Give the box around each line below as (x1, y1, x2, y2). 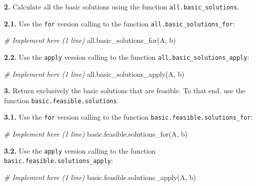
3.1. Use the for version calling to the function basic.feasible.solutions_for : (4, 112, 253, 122)
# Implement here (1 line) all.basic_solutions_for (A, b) (4, 35, 176, 45)
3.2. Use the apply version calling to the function (4, 145, 156, 156)
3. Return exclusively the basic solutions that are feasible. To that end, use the (4, 85, 246, 96)
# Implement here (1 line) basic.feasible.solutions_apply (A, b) (4, 172, 196, 182)
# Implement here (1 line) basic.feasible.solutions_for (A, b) (4, 129, 188, 139)
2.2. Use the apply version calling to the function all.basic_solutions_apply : (4, 51, 250, 62)
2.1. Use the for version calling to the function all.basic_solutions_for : (4, 18, 235, 28)
